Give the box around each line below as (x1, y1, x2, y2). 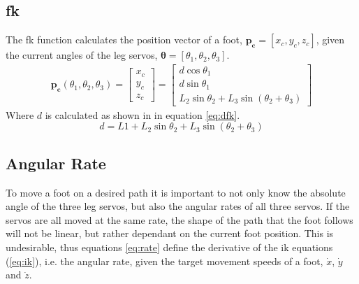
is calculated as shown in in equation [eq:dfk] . (45, 107, 240, 122)
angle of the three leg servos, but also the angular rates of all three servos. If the (6, 199, 350, 213)
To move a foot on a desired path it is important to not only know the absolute (6, 185, 346, 199)
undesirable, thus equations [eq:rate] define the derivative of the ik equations (6, 240, 333, 254)
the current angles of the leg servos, (6, 48, 158, 62)
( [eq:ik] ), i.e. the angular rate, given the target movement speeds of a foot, (6, 253, 323, 268)
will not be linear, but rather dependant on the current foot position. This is (6, 226, 334, 241)
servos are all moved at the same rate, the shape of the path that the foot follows (6, 212, 353, 227)
